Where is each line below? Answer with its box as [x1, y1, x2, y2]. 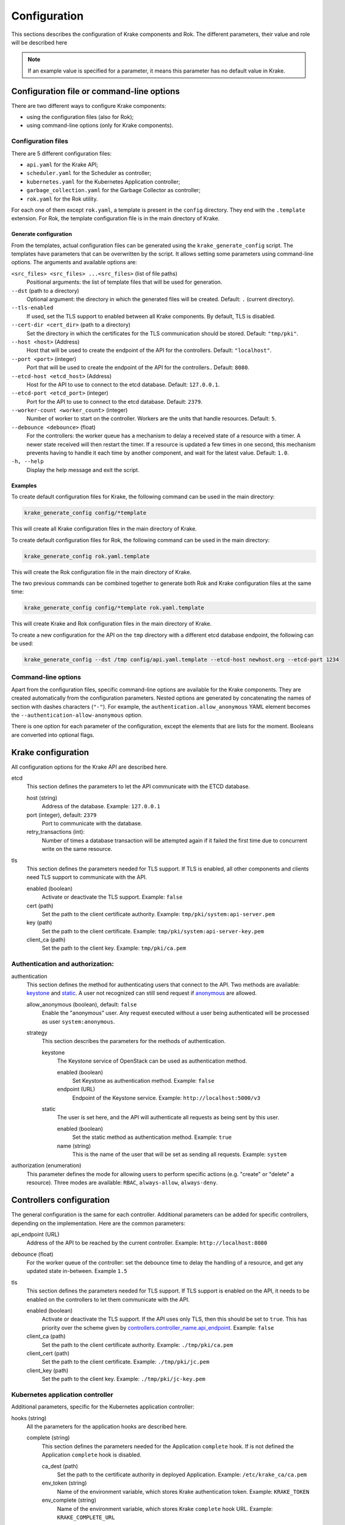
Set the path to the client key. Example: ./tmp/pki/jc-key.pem [41, 1376, 205, 1383]
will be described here [11, 38, 68, 46]
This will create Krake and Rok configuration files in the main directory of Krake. [11, 620, 212, 628]
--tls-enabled [11, 304, 54, 311]
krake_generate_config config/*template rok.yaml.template [24, 605, 204, 611]
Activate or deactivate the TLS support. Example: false [41, 894, 183, 901]
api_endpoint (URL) [11, 1230, 60, 1238]
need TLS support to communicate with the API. [26, 874, 148, 881]
